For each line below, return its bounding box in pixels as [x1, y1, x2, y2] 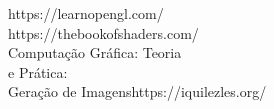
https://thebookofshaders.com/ [8, 22, 199, 43]
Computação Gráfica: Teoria [8, 42, 182, 63]
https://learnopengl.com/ [8, 3, 164, 23]
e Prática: [8, 61, 68, 82]
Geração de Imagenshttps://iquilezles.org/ [8, 81, 267, 102]
